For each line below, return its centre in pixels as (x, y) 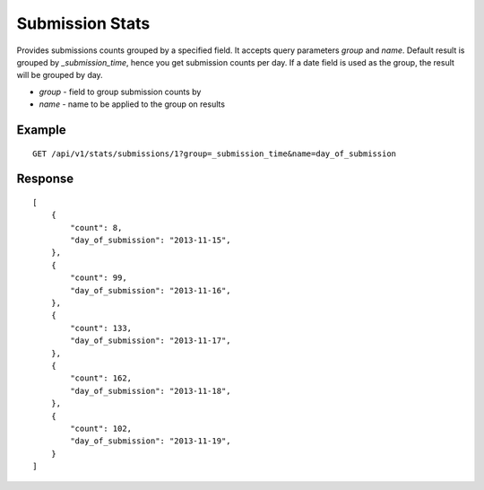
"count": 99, (99, 278)
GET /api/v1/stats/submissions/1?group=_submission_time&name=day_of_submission (215, 153)
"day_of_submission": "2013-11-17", (151, 341)
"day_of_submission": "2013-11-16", (151, 290)
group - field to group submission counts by (120, 92)
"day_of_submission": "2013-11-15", (151, 241)
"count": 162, (101, 378)
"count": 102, (101, 428)
